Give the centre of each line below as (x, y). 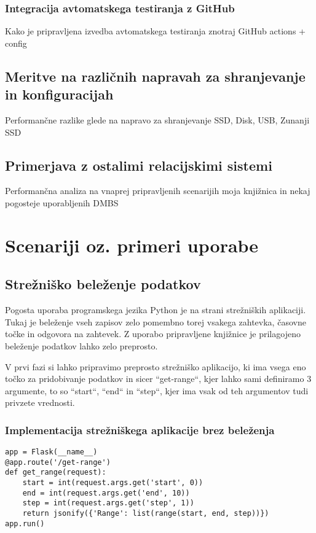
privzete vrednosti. (40, 403)
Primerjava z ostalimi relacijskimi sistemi (139, 165)
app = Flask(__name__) (51, 452)
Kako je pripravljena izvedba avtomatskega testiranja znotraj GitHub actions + (155, 31)
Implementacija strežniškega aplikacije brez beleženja (140, 430)
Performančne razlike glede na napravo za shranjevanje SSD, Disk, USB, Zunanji (157, 120)
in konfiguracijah (59, 94)
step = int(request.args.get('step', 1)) (108, 503)
